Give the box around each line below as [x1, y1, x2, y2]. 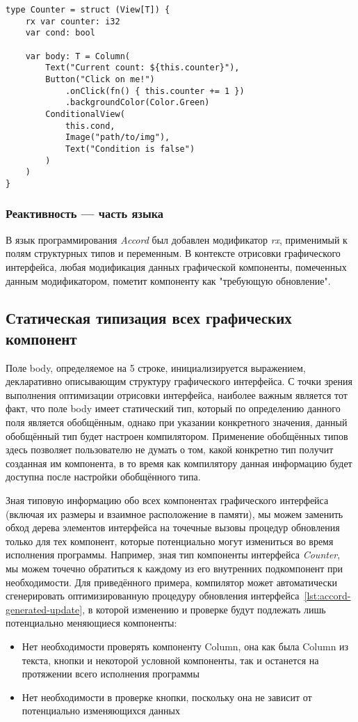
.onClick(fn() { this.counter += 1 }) [65, 86, 245, 96]
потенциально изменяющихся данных [22, 703, 180, 718]
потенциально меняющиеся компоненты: [6, 615, 177, 630]
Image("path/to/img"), [65, 132, 170, 143]
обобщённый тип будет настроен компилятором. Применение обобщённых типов [6, 428, 348, 443]
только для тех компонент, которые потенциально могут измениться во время [6, 533, 334, 548]
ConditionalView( [45, 109, 125, 119]
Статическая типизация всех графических [6, 307, 292, 329]
